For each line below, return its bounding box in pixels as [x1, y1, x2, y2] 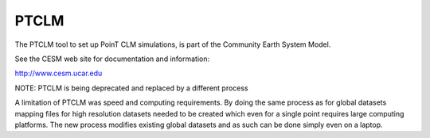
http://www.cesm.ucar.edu [14, 68, 103, 79]
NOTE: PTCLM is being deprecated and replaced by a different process [14, 83, 248, 93]
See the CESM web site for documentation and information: [14, 54, 210, 63]
